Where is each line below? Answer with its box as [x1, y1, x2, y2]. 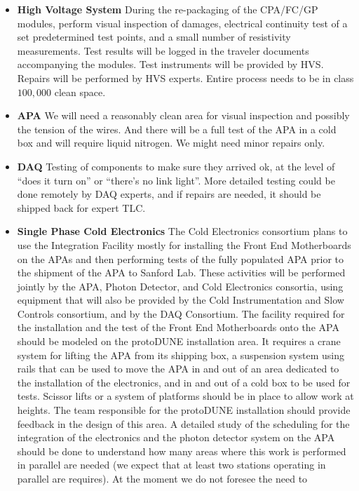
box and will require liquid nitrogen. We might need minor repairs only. [17, 135, 325, 150]
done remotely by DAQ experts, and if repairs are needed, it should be [17, 187, 321, 201]
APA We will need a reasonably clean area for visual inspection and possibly [17, 108, 350, 123]
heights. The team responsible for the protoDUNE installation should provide [17, 403, 351, 417]
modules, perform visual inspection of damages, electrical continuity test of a [17, 15, 348, 30]
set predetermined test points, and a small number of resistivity [17, 29, 291, 44]
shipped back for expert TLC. [17, 200, 146, 215]
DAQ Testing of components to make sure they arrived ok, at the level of [17, 159, 335, 173]
